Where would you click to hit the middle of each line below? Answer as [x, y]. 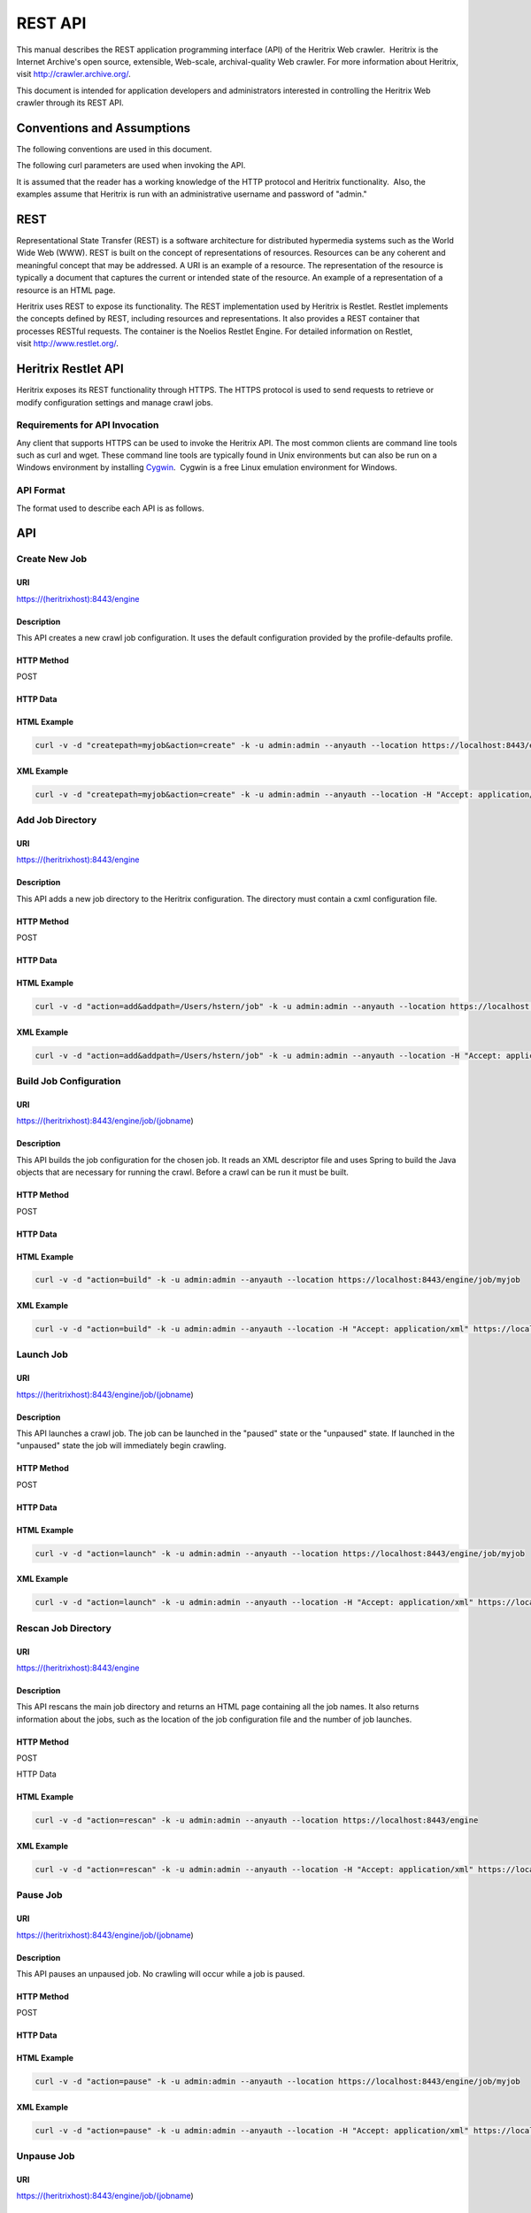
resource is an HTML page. [66, 290]
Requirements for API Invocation [88, 425]
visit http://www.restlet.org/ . [67, 343]
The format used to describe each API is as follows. [110, 508]
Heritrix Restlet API [70, 369]
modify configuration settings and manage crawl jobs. [115, 402]
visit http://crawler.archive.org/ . [74, 74]
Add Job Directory [57, 821]
